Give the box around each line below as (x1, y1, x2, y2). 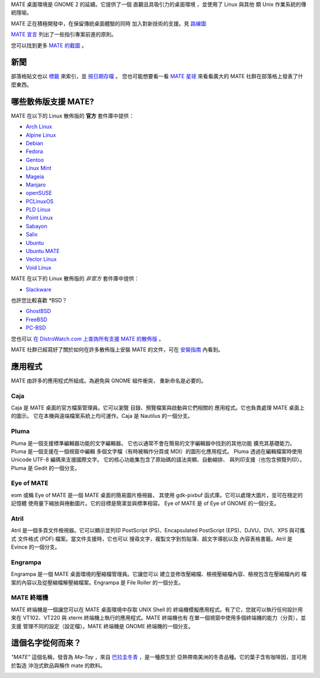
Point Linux (25, 214, 53, 222)
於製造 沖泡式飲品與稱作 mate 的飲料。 (11, 661, 106, 669)
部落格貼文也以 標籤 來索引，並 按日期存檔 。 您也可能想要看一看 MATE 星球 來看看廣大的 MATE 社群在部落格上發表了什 (11, 73, 303, 80)
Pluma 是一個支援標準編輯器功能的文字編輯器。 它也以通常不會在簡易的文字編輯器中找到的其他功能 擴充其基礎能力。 (11, 439, 296, 447)
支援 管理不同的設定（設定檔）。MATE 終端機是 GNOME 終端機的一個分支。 (11, 622, 194, 629)
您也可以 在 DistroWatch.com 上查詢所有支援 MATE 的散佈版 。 (11, 335, 164, 342)
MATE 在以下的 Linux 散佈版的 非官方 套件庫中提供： (11, 275, 139, 282)
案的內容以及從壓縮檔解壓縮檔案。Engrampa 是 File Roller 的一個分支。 (11, 578, 184, 586)
